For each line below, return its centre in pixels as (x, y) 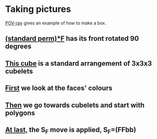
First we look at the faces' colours (59, 88)
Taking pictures (38, 9)
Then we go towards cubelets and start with (75, 105)
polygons (20, 113)
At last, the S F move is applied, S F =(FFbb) (71, 131)
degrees (18, 47)
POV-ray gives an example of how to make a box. (56, 23)
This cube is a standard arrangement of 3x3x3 (78, 63)
